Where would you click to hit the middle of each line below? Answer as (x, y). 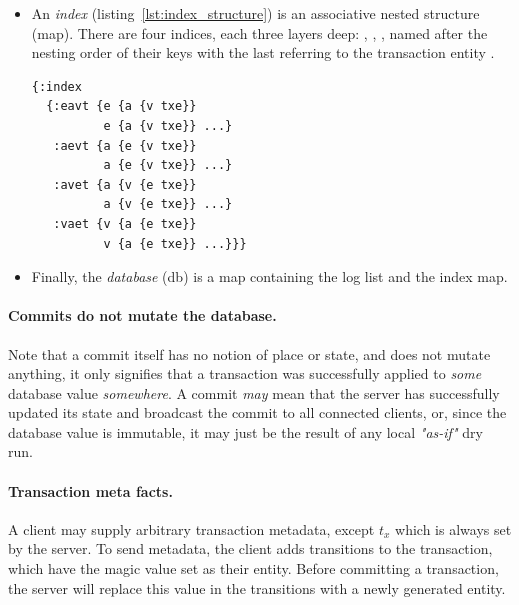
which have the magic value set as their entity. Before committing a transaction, (253, 568)
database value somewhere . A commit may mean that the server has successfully (254, 392)
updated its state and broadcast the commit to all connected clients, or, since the (257, 412)
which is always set (453, 528)
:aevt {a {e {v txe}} (125, 145)
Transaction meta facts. (90, 490)
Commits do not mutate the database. (142, 315)
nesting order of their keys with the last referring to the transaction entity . (263, 52)
